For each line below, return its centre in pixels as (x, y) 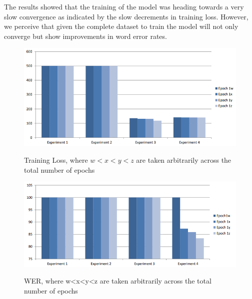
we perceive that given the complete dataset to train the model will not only (121, 26)
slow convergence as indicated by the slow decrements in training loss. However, (126, 16)
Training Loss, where (56, 160)
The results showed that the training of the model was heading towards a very (124, 6)
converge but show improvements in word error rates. (85, 36)
